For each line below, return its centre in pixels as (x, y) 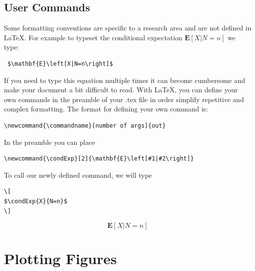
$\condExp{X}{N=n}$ (36, 201)
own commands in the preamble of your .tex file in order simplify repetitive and (124, 99)
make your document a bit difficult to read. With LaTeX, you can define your (121, 90)
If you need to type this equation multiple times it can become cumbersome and (125, 80)
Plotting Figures (60, 258)
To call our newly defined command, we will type (78, 175)
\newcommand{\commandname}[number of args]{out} (85, 125)
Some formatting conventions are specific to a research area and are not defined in (128, 28)
